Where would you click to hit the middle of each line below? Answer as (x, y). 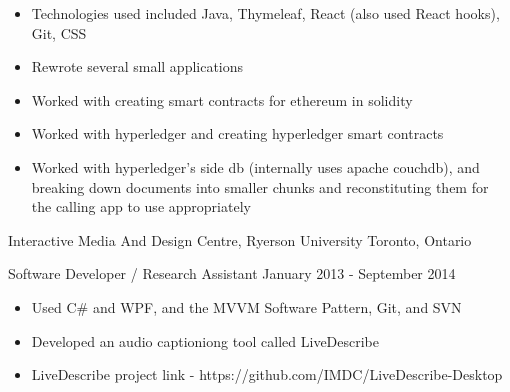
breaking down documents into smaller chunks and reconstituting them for (260, 186)
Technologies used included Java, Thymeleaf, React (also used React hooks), (265, 13)
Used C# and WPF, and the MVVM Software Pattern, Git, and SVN (246, 306)
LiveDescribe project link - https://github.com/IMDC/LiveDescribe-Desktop (267, 374)
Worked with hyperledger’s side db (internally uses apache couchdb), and (255, 166)
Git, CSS (59, 32)
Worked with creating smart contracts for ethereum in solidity (222, 99)
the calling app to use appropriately (141, 206)
